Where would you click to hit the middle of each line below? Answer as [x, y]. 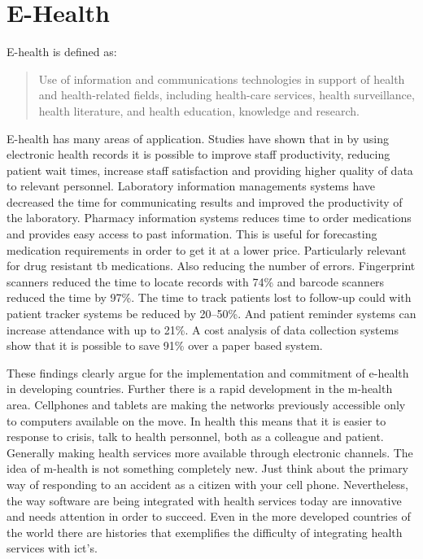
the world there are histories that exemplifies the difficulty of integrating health [205, 532]
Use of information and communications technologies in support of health [222, 79]
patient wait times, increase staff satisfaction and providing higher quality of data [210, 170]
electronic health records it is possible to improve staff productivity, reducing [198, 154]
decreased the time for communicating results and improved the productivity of [205, 201]
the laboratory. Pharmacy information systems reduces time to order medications [209, 218]
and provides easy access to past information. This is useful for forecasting [192, 234]
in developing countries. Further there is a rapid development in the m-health [200, 389]
